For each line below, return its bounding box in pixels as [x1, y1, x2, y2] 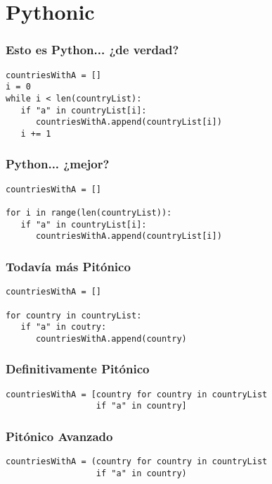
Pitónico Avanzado [6, 427, 113, 445]
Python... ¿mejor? [6, 155, 110, 173]
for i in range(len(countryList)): [6, 208, 172, 218]
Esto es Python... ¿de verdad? [6, 41, 179, 58]
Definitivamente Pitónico [6, 360, 150, 378]
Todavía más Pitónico [6, 257, 131, 275]
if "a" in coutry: [20, 322, 107, 333]
